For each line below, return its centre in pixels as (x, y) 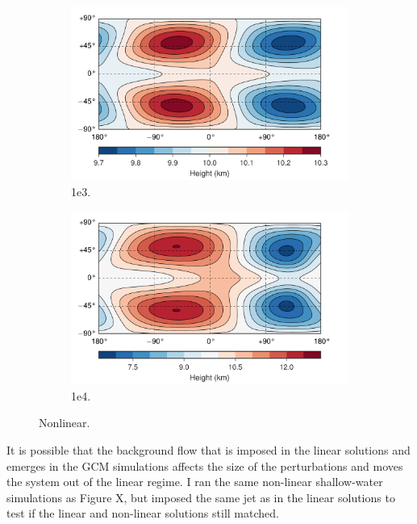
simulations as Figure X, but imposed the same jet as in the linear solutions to (201, 497)
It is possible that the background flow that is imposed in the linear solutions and (208, 449)
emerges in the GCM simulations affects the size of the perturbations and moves (205, 465)
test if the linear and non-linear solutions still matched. (143, 513)
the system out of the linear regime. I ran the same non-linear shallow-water (195, 482)
